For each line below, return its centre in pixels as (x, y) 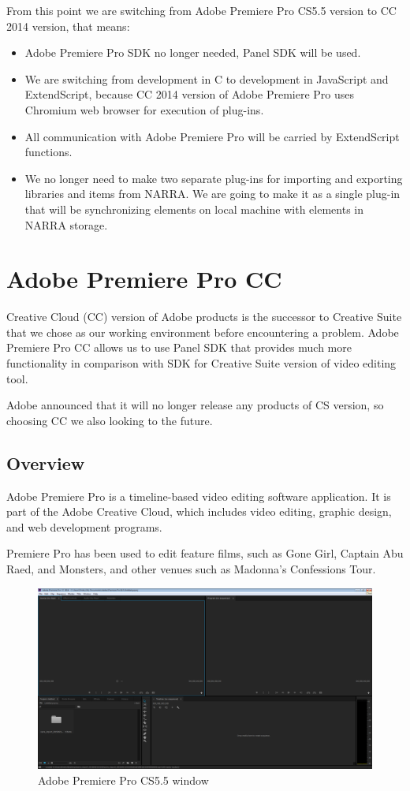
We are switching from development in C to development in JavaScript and (207, 78)
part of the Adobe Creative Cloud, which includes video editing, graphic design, (199, 511)
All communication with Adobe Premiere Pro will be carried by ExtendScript (212, 136)
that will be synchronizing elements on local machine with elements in (194, 209)
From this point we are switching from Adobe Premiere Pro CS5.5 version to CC (201, 10)
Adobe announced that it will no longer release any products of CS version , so (195, 405)
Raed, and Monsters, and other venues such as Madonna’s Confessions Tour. (191, 568)
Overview (46, 463)
